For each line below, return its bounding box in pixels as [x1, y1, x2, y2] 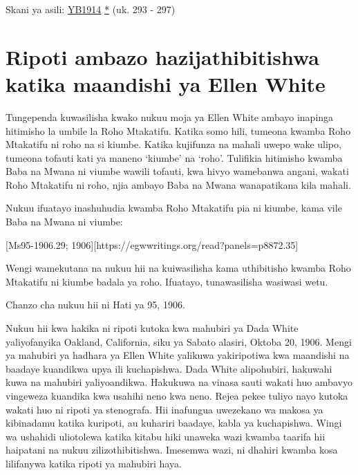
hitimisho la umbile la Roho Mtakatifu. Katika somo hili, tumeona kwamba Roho [6, 123, 351, 138]
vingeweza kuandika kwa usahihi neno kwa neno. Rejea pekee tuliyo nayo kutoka [6, 389, 348, 402]
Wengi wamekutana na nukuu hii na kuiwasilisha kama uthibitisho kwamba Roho [6, 261, 351, 275]
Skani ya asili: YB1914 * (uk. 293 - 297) [6, 2, 176, 16]
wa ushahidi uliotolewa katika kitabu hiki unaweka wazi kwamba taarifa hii [6, 429, 326, 443]
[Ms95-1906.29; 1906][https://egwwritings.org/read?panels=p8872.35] [6, 237, 299, 252]
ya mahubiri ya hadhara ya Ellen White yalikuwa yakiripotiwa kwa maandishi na [6, 348, 350, 362]
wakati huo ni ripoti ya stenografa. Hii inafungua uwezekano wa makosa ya [6, 402, 323, 416]
